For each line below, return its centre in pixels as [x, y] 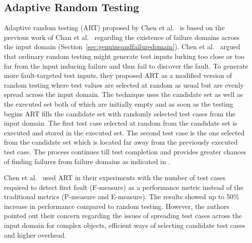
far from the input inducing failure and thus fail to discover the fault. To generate [126, 65]
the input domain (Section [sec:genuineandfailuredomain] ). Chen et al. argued [122, 47]
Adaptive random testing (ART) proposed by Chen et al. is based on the [114, 28]
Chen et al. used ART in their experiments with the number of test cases [115, 178]
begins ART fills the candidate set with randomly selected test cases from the [120, 113]
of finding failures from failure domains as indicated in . [87, 161]
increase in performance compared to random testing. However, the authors [117, 206]
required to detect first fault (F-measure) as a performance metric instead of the [124, 187]
